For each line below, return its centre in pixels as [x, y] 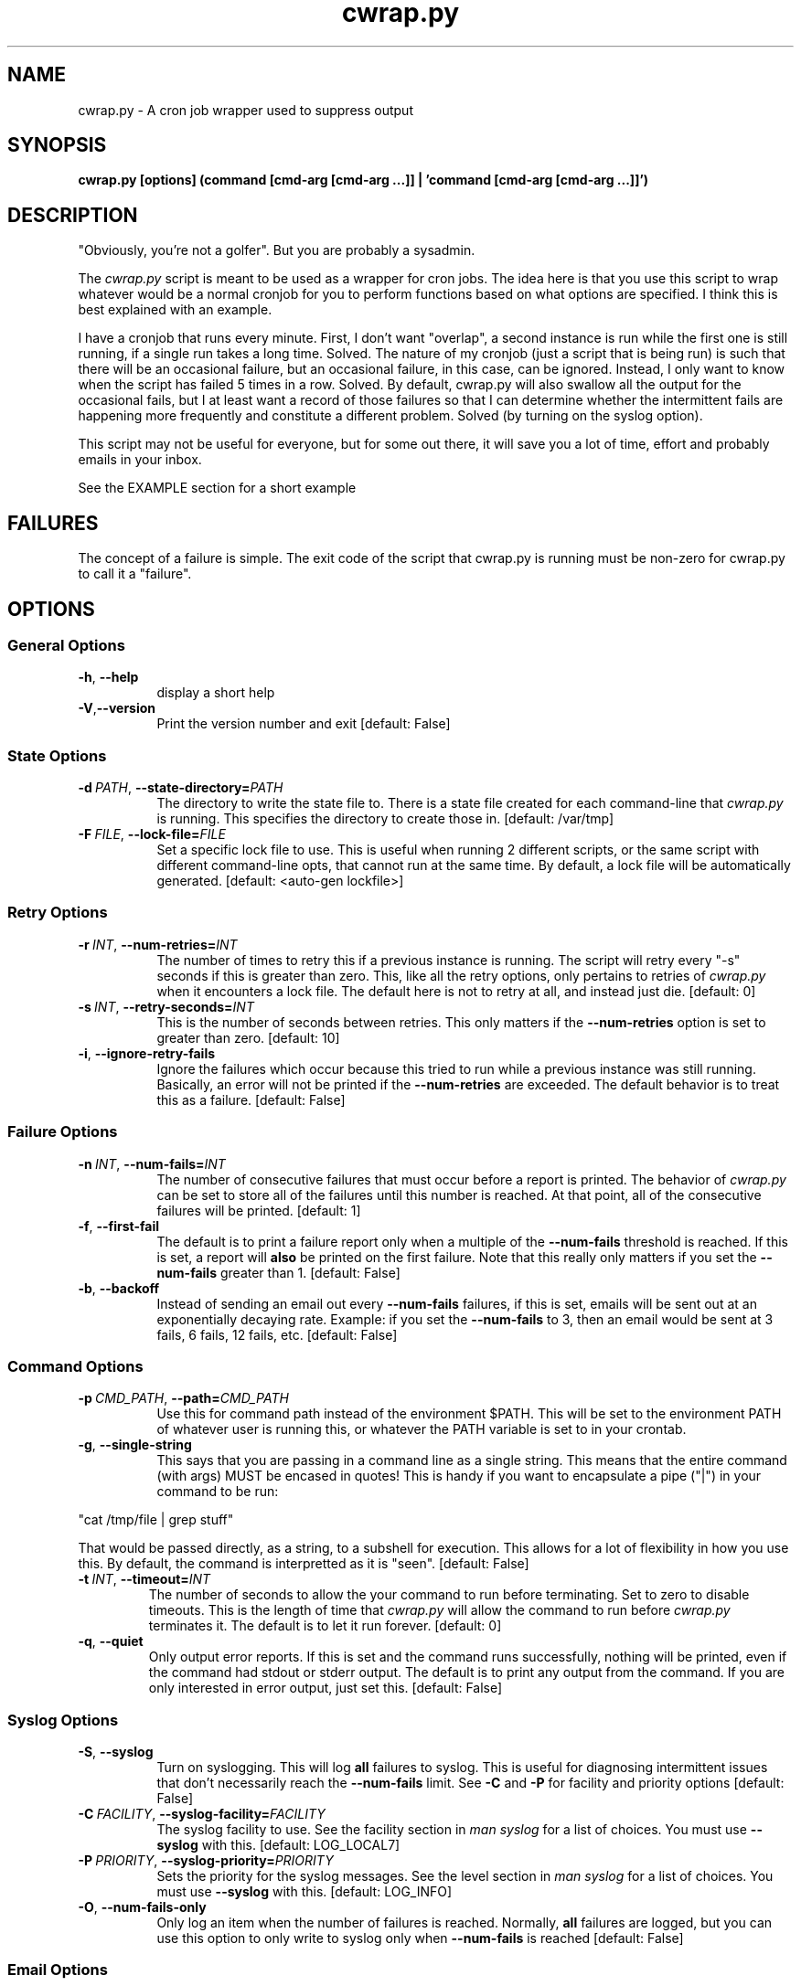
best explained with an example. [175, 310]
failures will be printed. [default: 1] [259, 1210]
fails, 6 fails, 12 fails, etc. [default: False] [277, 1334]
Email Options [58, 1970]
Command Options [75, 1366]
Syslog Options [63, 1720]
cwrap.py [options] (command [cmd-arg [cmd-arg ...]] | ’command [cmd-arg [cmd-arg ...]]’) [363, 180]
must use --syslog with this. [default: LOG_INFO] [304, 1892]
